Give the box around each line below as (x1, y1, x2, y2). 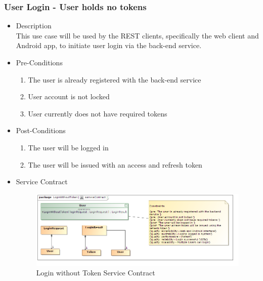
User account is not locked (28, 91, 110, 102)
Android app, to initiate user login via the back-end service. (16, 40, 202, 51)
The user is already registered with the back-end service (28, 74, 201, 85)
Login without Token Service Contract (36, 267, 155, 278)
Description (16, 20, 52, 31)
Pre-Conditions (16, 57, 63, 67)
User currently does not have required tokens (28, 108, 167, 118)
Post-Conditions (16, 125, 66, 136)
